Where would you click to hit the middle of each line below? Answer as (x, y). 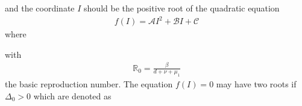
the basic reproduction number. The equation (89, 84)
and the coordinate (40, 8)
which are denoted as (72, 96)
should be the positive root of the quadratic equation (182, 8)
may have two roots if (256, 84)
